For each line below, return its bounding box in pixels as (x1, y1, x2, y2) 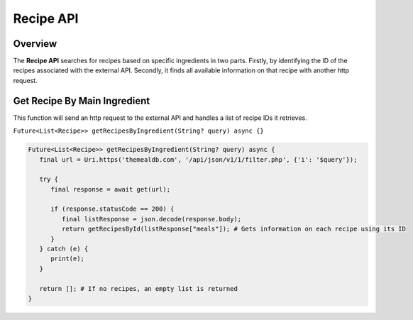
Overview (13, 38, 57, 50)
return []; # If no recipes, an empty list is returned (39, 285, 238, 292)
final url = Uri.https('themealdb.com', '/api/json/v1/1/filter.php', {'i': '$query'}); (39, 155, 358, 163)
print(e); (50, 255, 85, 263)
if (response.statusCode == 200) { (50, 205, 175, 213)
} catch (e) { (39, 245, 89, 253)
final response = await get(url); (50, 185, 170, 193)
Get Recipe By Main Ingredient (13, 94, 150, 106)
